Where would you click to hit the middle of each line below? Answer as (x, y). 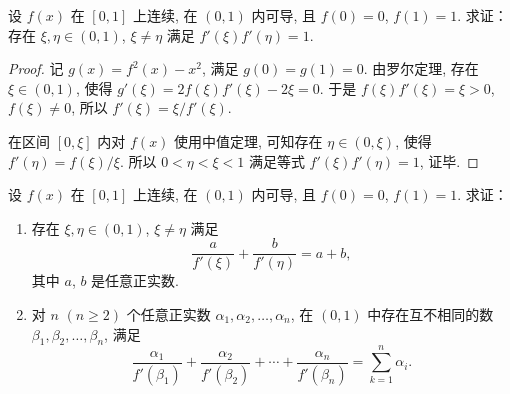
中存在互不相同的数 (430, 314)
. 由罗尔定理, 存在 (421, 68)
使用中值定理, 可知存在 (248, 140)
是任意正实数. (135, 280)
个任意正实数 (168, 314)
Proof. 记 (36, 68)
